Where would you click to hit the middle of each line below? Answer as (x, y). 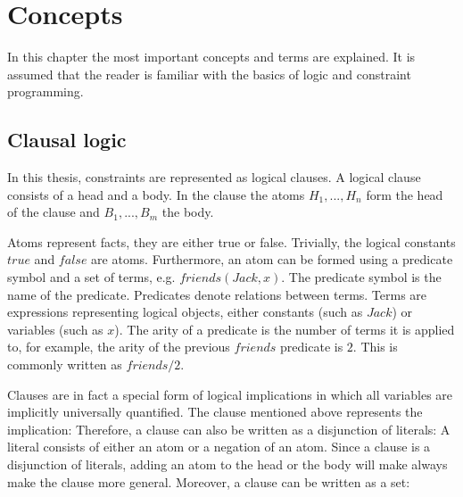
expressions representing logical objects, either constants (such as (185, 312)
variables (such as (55, 329)
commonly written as (65, 364)
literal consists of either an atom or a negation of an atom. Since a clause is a (219, 447)
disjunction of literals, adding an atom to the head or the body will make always (227, 464)
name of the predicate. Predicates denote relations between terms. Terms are (217, 294)
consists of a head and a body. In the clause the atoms (156, 194)
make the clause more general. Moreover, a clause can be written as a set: (209, 481)
